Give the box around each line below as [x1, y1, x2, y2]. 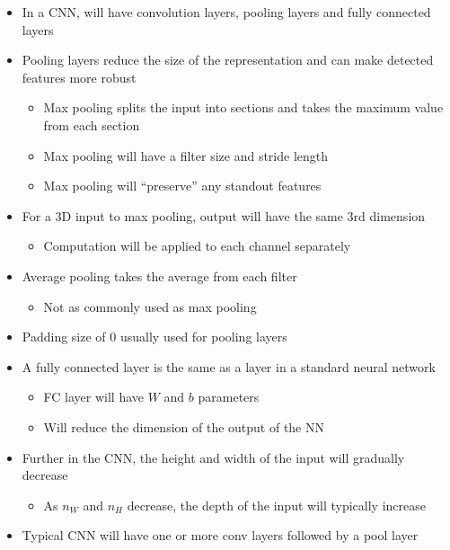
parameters [198, 387, 260, 406]
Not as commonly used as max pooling [43, 297, 257, 315]
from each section [43, 115, 140, 134]
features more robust [22, 67, 137, 86]
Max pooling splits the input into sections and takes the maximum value [43, 98, 444, 117]
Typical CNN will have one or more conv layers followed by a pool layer [22, 526, 419, 545]
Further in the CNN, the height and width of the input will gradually [22, 448, 405, 466]
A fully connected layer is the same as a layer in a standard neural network [22, 357, 436, 376]
